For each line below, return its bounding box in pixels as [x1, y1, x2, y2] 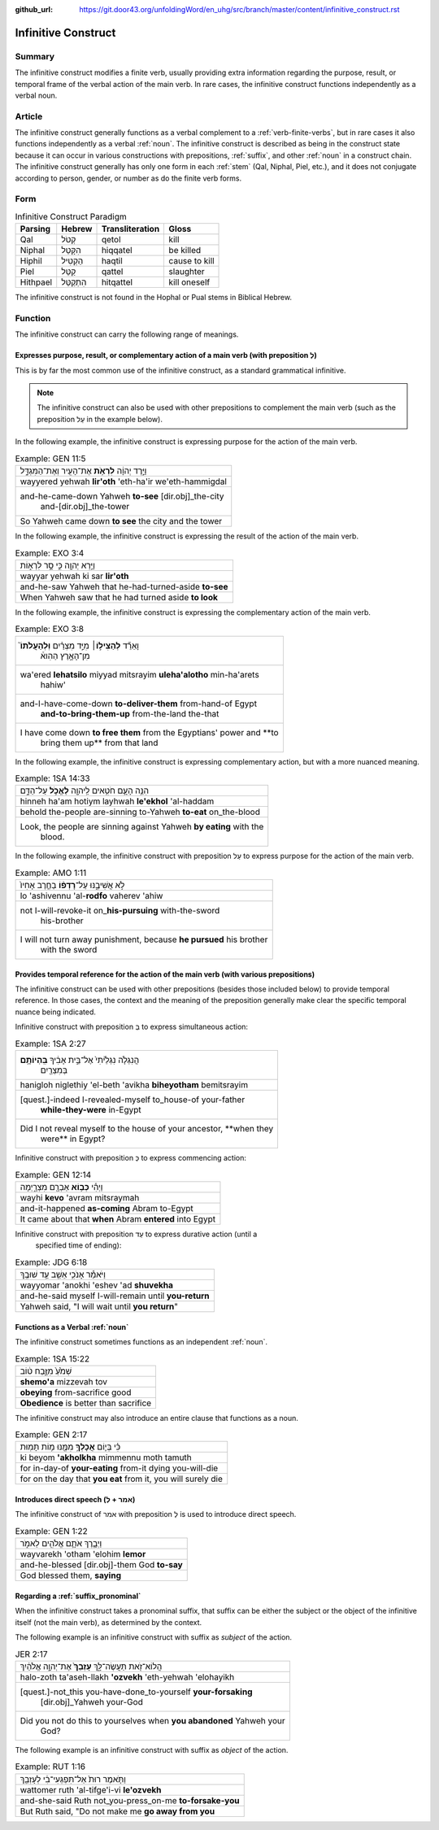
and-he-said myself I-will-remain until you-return [20, 1290, 211, 1301]
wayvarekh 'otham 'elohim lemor [20, 1549, 146, 1560]
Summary [15, 50, 55, 62]
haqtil [101, 255, 124, 267]
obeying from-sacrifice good [20, 1387, 132, 1398]
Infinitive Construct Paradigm [15, 211, 127, 222]
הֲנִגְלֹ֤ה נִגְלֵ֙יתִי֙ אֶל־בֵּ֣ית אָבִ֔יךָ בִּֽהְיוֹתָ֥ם [20, 1054, 140, 1065]
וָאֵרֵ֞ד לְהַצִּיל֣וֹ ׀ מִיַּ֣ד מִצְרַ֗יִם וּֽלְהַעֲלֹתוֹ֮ [20, 639, 140, 651]
